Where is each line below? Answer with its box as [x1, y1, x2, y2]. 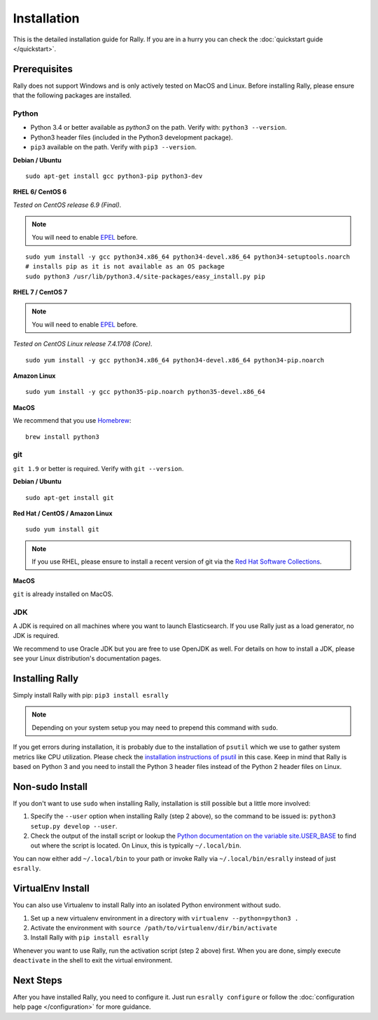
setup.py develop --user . [30, 822, 118, 830]
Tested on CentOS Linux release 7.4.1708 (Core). [13, 340, 153, 348]
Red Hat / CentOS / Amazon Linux [13, 509, 113, 517]
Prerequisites [13, 63, 73, 75]
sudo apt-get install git [25, 494, 115, 501]
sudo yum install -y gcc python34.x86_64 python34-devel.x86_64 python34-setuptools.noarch [25, 252, 350, 261]
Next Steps [13, 974, 62, 986]
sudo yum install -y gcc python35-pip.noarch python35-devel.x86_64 [25, 388, 265, 396]
